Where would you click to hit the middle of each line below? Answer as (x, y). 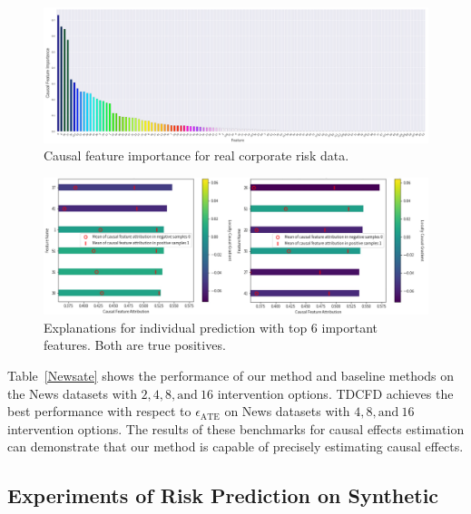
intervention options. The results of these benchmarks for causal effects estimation (236, 428)
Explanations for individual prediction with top (176, 327)
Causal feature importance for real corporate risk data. (196, 155)
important (349, 327)
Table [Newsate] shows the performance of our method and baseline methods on (231, 375)
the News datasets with (72, 393)
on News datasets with (287, 411)
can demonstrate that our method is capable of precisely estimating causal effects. (235, 446)
